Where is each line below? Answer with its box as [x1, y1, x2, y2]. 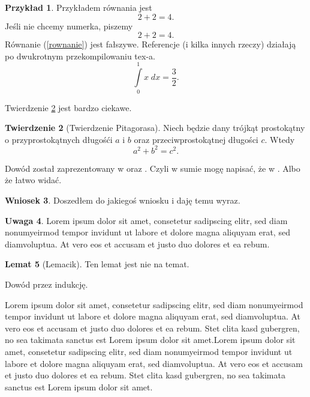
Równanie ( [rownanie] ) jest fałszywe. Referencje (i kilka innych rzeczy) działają [5, 38, 296, 50]
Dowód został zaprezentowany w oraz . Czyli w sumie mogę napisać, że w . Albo [5, 162, 300, 174]
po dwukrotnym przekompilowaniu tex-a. [5, 49, 155, 62]
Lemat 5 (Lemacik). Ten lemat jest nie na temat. [5, 258, 189, 270]
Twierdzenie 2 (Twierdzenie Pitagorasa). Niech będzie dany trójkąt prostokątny [5, 121, 305, 134]
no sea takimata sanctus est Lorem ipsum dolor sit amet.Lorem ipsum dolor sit [5, 333, 296, 346]
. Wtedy [264, 133, 295, 145]
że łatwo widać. [5, 174, 62, 186]
